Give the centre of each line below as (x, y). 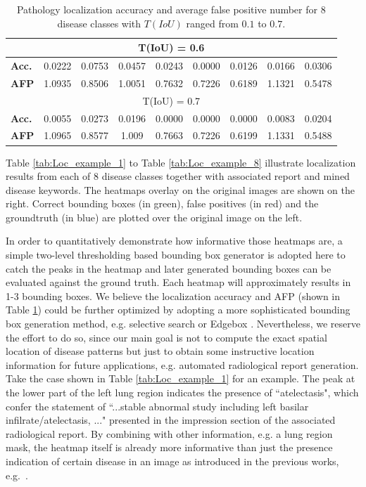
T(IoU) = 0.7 (171, 100)
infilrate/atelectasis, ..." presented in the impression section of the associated (171, 420)
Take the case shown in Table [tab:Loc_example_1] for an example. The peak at (181, 378)
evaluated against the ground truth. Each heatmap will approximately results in (178, 282)
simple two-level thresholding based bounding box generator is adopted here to (176, 255)
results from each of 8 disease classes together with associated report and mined (178, 176)
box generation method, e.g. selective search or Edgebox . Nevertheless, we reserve (183, 324)
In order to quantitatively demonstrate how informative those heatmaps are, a (174, 241)
